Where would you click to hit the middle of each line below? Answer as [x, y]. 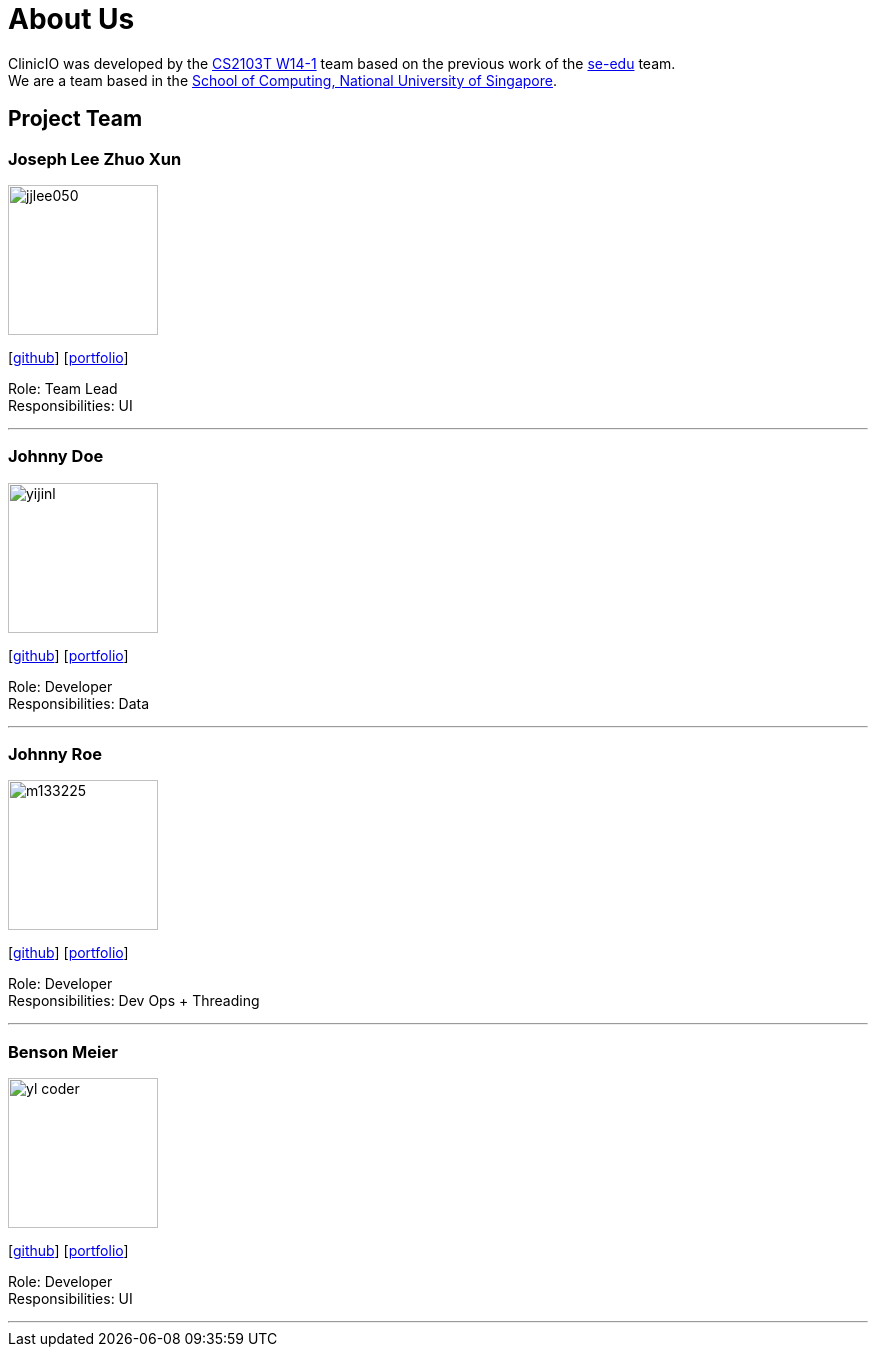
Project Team [75, 119]
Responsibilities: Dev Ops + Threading [134, 1001]
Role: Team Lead [63, 388]
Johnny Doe [56, 456]
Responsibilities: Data [79, 703]
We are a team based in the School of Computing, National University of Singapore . [283, 80]
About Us [71, 19]
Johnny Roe [55, 754]
